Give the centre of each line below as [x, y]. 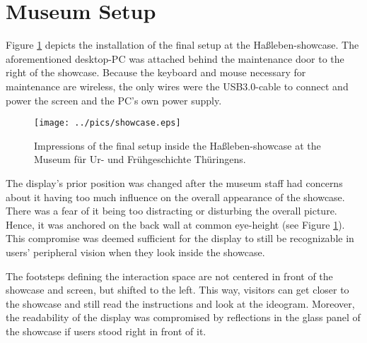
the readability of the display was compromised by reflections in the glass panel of [183, 317]
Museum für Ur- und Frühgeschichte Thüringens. [140, 159]
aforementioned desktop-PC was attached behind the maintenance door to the [175, 58]
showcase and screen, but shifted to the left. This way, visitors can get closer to [177, 290]
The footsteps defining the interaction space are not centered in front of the [169, 276]
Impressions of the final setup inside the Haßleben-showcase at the [177, 145]
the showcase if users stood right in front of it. [106, 331]
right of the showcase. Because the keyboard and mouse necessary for [156, 72]
